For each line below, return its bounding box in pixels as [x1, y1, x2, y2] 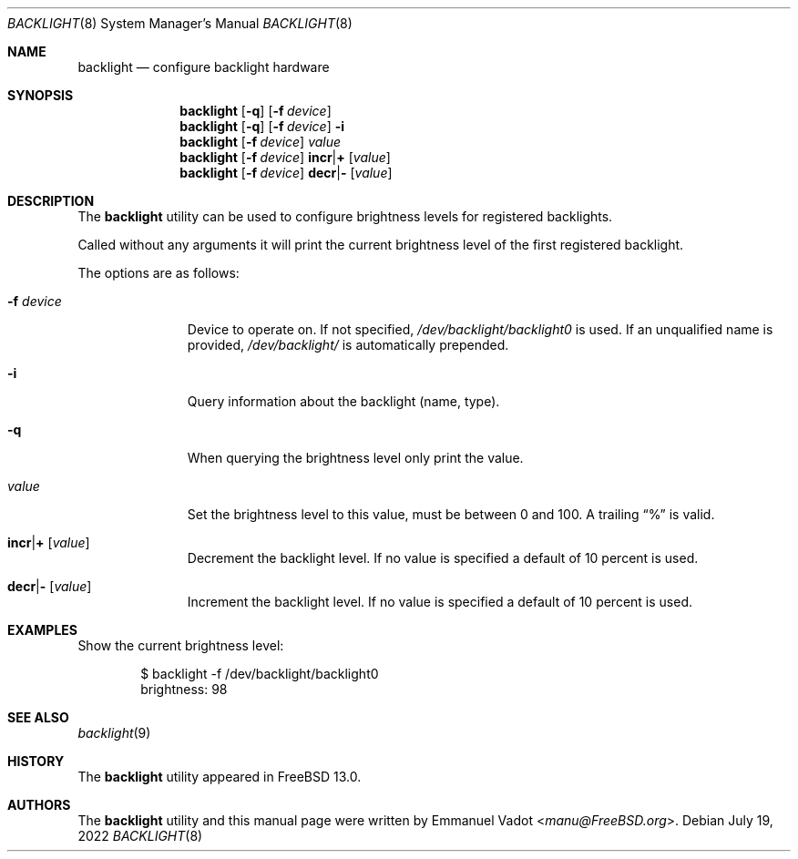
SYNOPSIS [7, 87, 74, 103]
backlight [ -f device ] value [179, 134, 342, 149]
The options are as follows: [77, 265, 240, 281]
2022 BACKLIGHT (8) [77, 828, 203, 844]
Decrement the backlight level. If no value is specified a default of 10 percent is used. [187, 550, 699, 566]
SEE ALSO [7, 710, 69, 725]
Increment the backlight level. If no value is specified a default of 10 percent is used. [187, 594, 692, 609]
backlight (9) [77, 725, 151, 741]
